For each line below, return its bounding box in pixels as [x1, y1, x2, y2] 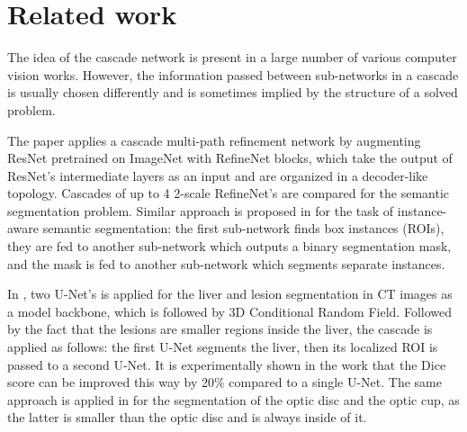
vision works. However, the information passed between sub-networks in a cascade [7, 65, 459, 84]
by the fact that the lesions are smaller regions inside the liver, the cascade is [7, 319, 433, 338]
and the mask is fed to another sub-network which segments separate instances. [7, 254, 445, 273]
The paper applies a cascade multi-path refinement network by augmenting [7, 130, 421, 149]
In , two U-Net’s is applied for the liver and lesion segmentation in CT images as [7, 284, 453, 303]
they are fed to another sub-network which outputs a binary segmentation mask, [7, 237, 452, 256]
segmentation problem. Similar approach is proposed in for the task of [7, 201, 394, 220]
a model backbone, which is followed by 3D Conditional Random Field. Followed [7, 301, 452, 320]
